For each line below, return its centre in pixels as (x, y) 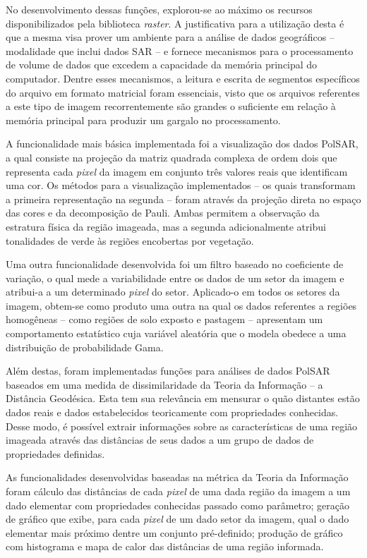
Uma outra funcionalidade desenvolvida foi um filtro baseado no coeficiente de (175, 264)
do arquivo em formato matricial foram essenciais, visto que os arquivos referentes (183, 92)
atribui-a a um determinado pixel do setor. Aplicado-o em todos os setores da (173, 292)
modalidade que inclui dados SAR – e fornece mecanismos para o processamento (180, 50)
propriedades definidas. (55, 453)
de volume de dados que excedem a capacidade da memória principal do (162, 65)
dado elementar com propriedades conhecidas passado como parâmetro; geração (178, 505)
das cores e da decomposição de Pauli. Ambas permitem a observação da (163, 213)
